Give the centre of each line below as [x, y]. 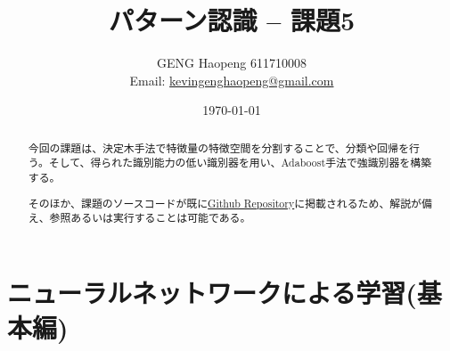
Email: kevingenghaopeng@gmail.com [232, 80]
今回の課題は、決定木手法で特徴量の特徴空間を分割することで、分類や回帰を [219, 147]
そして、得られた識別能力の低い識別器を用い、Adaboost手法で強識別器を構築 [240, 163]
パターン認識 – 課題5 [232, 20]
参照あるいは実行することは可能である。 [150, 218]
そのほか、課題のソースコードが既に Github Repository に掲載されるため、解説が [225, 203]
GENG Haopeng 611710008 [231, 63]
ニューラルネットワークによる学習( [212, 292]
